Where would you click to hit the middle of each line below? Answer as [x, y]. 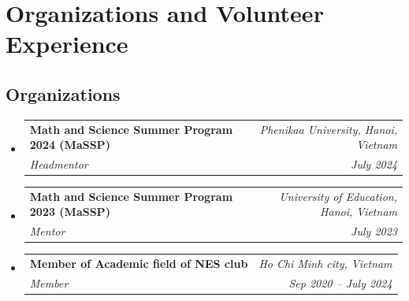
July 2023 [374, 231]
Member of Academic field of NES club [139, 264]
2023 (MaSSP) [70, 212]
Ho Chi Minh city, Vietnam [325, 264]
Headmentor [59, 164]
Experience [67, 44]
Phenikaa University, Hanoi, [328, 129]
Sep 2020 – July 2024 [340, 282]
